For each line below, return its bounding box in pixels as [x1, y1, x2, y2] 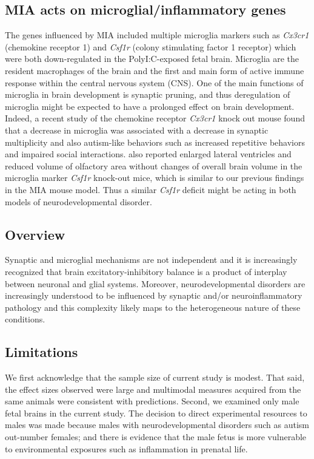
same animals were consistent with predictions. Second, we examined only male [5, 395, 299, 407]
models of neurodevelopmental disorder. [5, 195, 152, 208]
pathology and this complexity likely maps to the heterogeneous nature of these [5, 301, 301, 313]
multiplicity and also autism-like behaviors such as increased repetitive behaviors [5, 135, 305, 148]
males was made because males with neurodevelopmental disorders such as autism [5, 418, 310, 431]
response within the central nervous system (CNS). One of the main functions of [5, 76, 304, 89]
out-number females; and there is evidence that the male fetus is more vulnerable [5, 430, 307, 443]
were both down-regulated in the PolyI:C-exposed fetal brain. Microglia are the [5, 52, 299, 65]
